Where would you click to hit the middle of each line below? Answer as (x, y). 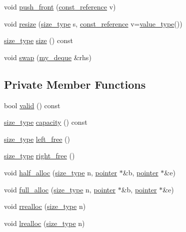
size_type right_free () (39, 156)
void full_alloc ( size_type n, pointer (60, 189)
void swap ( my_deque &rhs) (48, 57)
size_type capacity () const (46, 122)
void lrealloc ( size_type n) (44, 223)
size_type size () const (38, 40)
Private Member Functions (75, 84)
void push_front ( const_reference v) (60, 7)
